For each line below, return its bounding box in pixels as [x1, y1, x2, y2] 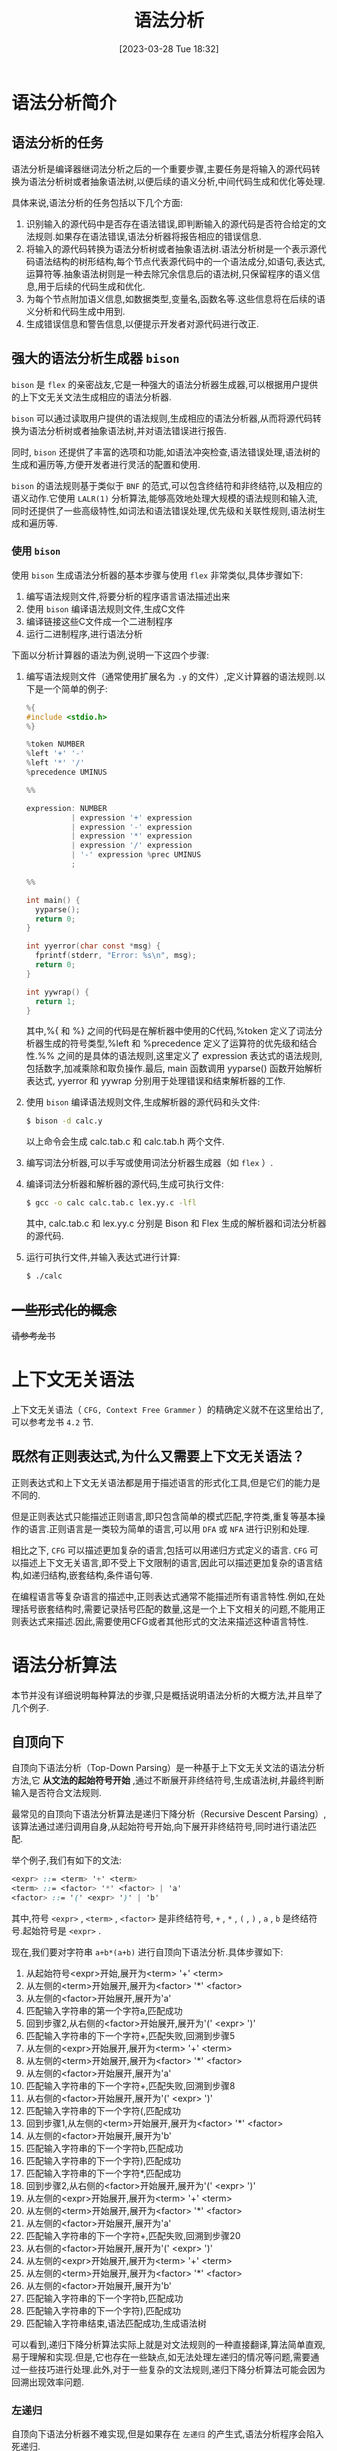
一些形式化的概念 [11, 1301, 117, 1318]
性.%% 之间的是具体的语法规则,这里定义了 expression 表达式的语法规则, [25, 1050, 323, 1062]
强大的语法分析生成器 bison [11, 350, 180, 367]
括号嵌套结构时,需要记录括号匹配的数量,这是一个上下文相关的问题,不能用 [19, 1602, 318, 1615]
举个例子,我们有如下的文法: [11, 1854, 123, 1866]
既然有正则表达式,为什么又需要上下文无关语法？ [11, 1448, 306, 1465]
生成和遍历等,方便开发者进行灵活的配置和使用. [11, 458, 201, 470]
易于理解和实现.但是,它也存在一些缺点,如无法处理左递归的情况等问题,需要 [11, 2351, 311, 2363]
